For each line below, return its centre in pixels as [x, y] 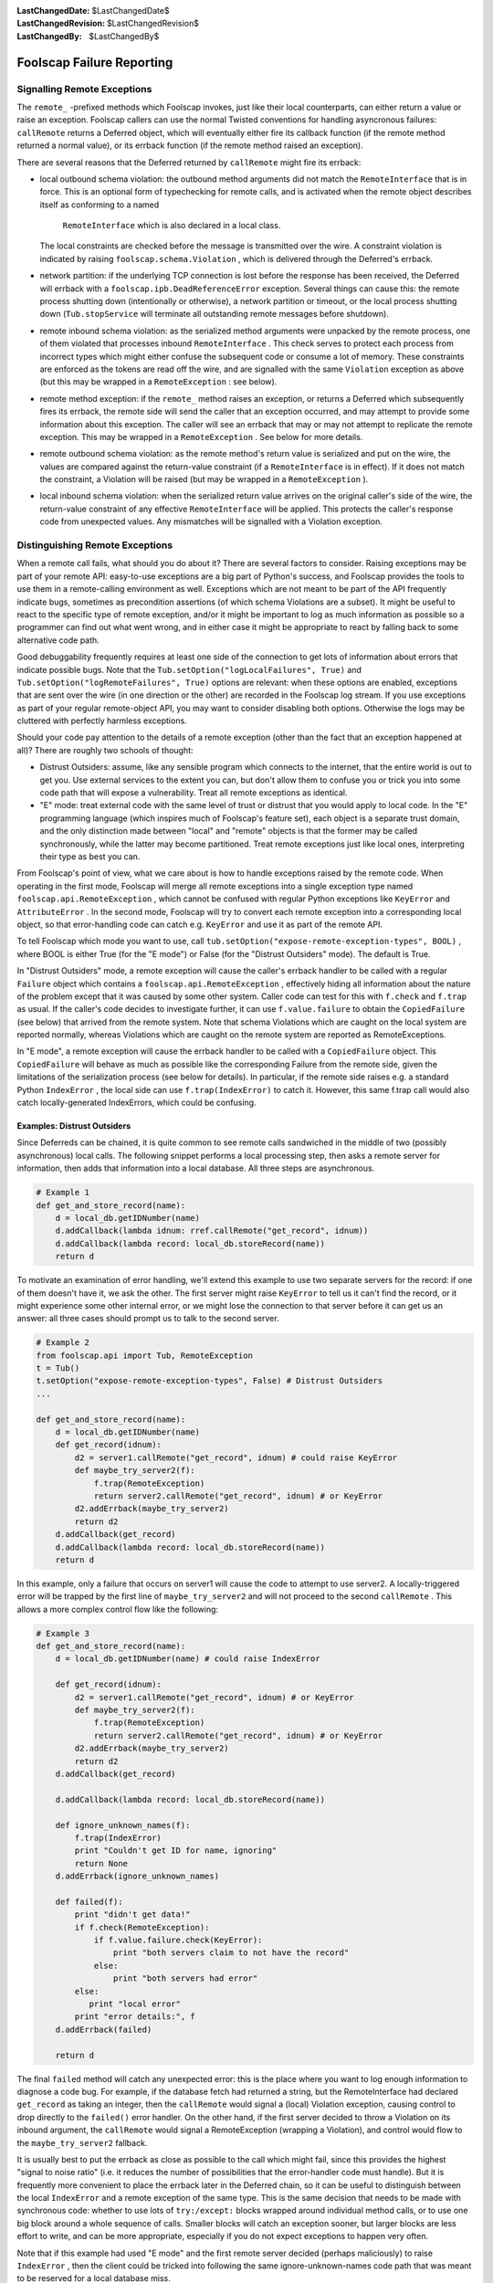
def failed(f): [89, 1901]
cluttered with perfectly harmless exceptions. [102, 721]
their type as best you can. [90, 857]
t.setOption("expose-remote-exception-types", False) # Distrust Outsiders [210, 1381]
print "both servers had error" [185, 1978]
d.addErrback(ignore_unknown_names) [137, 1876]
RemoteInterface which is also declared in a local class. [172, 226]
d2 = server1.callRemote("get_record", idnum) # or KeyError [214, 1697]
